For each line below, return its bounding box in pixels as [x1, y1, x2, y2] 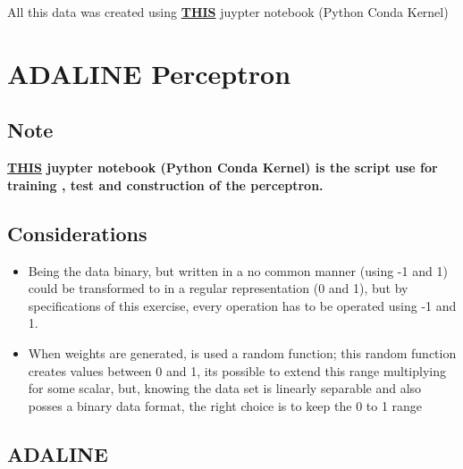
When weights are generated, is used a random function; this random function [28, 343, 457, 362]
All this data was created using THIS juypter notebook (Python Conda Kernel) [7, 3, 449, 21]
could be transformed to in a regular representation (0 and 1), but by [28, 279, 408, 297]
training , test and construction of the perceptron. [7, 175, 324, 194]
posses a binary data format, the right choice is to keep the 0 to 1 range [28, 396, 423, 415]
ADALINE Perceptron [7, 54, 291, 91]
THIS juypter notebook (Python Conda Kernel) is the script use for [7, 158, 438, 177]
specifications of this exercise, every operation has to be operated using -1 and [28, 296, 457, 314]
